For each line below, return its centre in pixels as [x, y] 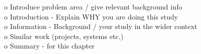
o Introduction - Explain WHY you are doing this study [91, 16]
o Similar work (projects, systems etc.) [64, 36]
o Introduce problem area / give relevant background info [93, 6]
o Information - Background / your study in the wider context [101, 26]
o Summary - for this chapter [49, 46]
